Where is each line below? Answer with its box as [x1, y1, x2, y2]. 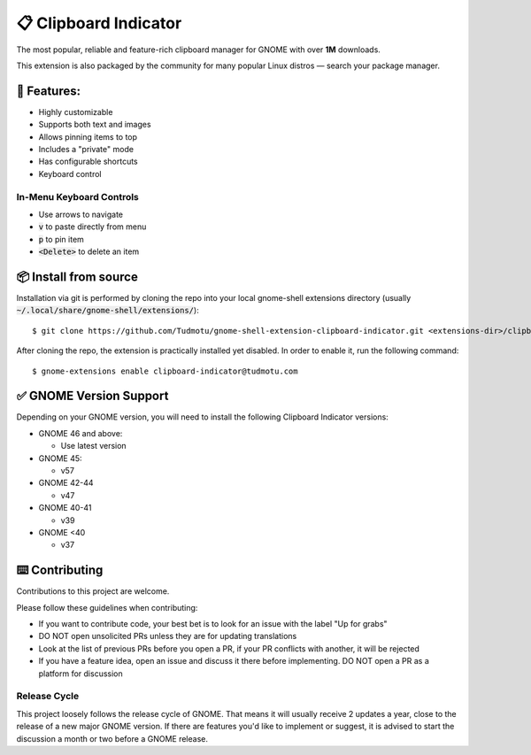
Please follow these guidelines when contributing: [16, 602, 198, 612]
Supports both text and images [38, 119, 151, 130]
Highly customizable [38, 106, 113, 117]
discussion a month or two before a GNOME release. [16, 733, 208, 743]
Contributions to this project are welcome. [16, 586, 170, 597]
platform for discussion [38, 668, 123, 679]
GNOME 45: [38, 452, 83, 464]
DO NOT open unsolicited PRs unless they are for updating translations [38, 631, 297, 642]
